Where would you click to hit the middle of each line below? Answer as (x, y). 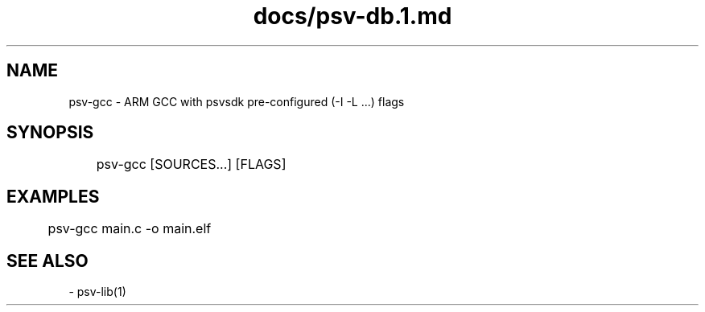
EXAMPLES (53, 196)
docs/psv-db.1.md (352, 16)
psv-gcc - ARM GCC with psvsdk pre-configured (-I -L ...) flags (237, 101)
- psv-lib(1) (97, 292)
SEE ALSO (47, 261)
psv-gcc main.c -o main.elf (130, 229)
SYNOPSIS (50, 133)
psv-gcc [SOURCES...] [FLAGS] (191, 164)
